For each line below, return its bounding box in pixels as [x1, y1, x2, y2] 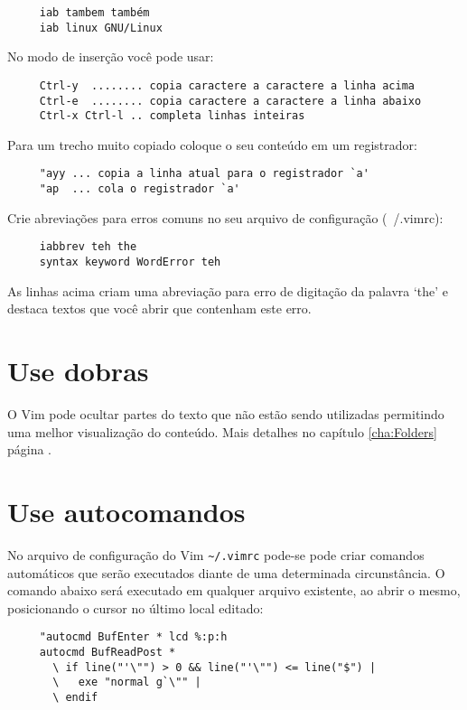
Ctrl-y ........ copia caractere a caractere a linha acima [39, 79, 416, 92]
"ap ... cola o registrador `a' [39, 182, 240, 196]
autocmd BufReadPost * [39, 646, 176, 659]
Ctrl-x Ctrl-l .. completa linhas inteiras [39, 109, 305, 123]
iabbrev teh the [39, 240, 137, 254]
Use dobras [7, 352, 149, 389]
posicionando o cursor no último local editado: [7, 598, 264, 617]
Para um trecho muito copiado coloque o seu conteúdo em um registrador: [7, 135, 417, 154]
